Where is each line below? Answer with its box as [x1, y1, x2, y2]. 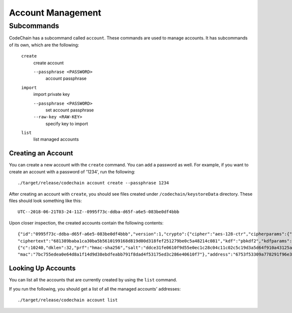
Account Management [9, 7, 102, 18]
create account [33, 60, 64, 66]
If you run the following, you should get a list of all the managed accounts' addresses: [9, 286, 181, 292]
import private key [33, 92, 70, 97]
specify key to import [45, 121, 89, 127]
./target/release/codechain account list [18, 297, 118, 303]
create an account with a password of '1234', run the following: [9, 168, 136, 175]
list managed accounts [33, 136, 79, 142]
